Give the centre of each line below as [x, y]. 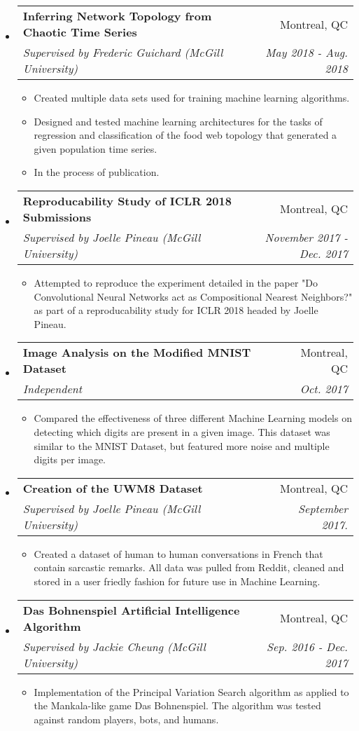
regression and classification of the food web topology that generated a [185, 135]
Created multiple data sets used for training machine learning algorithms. [192, 97]
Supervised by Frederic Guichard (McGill [123, 52]
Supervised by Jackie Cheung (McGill [114, 646]
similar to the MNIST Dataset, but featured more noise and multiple [182, 445]
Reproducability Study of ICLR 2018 [127, 200]
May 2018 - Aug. [307, 52]
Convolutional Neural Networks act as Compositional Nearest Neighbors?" [193, 296]
